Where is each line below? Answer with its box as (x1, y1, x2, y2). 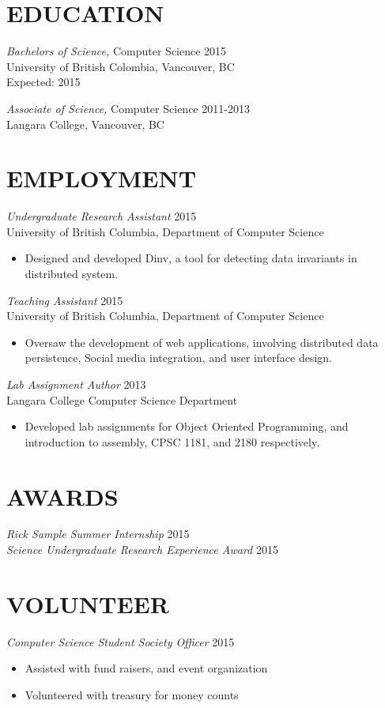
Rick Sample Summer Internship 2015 (6, 525, 190, 542)
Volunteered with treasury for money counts (25, 686, 239, 702)
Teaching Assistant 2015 (6, 292, 123, 308)
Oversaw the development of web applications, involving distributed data (25, 333, 379, 350)
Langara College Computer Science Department (6, 391, 238, 408)
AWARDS (6, 480, 119, 512)
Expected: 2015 (6, 73, 81, 90)
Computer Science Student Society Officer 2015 (6, 633, 235, 650)
